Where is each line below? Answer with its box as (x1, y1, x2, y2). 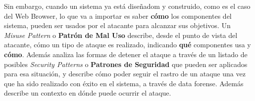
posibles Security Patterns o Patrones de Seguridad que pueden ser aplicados (4, 59, 248, 69)
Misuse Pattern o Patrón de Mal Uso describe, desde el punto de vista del (4, 30, 238, 40)
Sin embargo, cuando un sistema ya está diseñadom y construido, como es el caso (4, 1, 251, 11)
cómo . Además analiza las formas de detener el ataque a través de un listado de (4, 49, 248, 59)
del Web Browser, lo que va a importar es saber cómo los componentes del (4, 10, 232, 21)
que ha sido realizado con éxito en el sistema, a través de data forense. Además (4, 78, 244, 88)
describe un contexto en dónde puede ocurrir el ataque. (4, 88, 171, 98)
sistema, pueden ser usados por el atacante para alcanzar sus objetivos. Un (4, 20, 231, 31)
